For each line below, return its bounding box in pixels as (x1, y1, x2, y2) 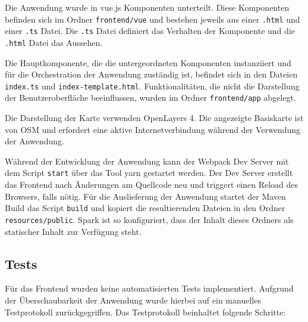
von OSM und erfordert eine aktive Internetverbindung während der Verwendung (5, 123, 301, 135)
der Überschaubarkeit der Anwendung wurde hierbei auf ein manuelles (5, 293, 261, 306)
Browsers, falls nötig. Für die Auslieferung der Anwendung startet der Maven (5, 190, 286, 202)
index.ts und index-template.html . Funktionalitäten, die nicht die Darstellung (5, 79, 300, 92)
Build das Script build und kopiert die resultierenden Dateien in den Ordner (5, 202, 285, 214)
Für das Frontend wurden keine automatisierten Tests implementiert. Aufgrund (5, 282, 294, 295)
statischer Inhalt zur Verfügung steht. (5, 225, 142, 237)
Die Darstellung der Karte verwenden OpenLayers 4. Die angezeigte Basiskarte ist (5, 112, 304, 124)
